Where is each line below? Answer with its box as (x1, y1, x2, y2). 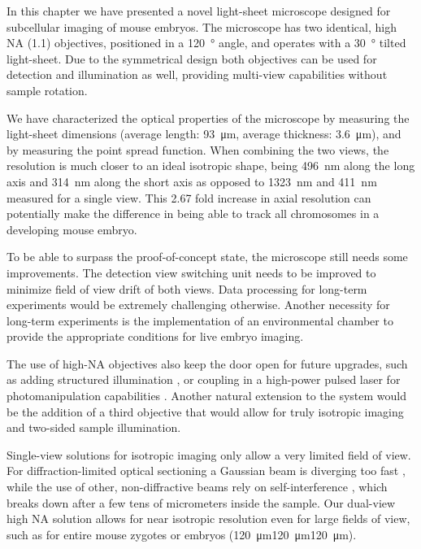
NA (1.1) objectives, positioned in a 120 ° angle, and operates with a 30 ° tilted (7, 34, 406, 51)
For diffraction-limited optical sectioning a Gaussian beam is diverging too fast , (7, 462, 406, 479)
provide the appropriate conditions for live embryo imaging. (7, 328, 304, 345)
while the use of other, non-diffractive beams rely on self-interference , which (7, 478, 388, 495)
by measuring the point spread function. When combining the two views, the (7, 141, 389, 158)
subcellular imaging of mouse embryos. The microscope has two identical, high (7, 18, 397, 35)
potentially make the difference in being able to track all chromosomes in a (7, 205, 380, 222)
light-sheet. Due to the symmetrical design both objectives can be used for (7, 50, 377, 67)
